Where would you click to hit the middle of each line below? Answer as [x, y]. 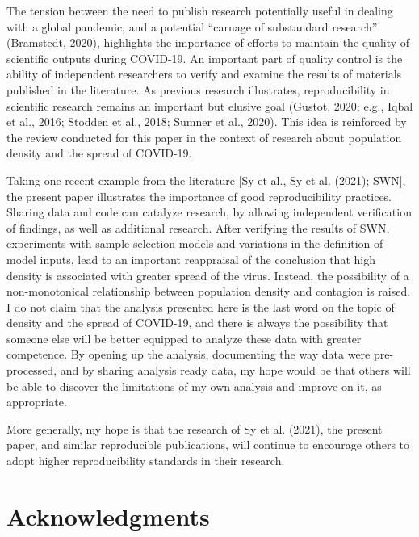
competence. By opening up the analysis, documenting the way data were [189, 354]
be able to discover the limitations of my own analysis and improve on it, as [194, 386]
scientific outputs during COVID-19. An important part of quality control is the [205, 58]
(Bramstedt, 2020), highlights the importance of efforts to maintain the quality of [208, 42]
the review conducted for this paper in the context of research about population [204, 137]
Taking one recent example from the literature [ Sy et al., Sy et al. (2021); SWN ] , [206, 180]
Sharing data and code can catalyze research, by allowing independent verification [209, 212]
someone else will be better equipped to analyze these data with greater [184, 338]
